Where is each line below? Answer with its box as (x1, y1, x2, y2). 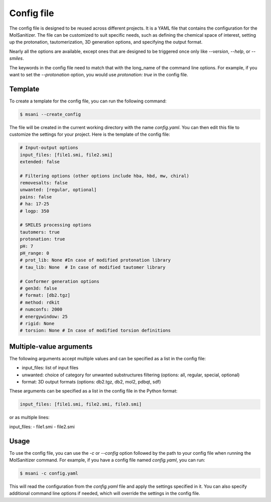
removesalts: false (20, 180, 68, 186)
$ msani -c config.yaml (20, 470, 79, 476)
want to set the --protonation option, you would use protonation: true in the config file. (9, 71, 188, 77)
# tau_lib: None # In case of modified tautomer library (20, 264, 166, 270)
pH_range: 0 (20, 250, 50, 256)
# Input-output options (20, 145, 79, 151)
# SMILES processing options (20, 222, 92, 228)
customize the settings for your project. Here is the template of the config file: (9, 131, 170, 138)
